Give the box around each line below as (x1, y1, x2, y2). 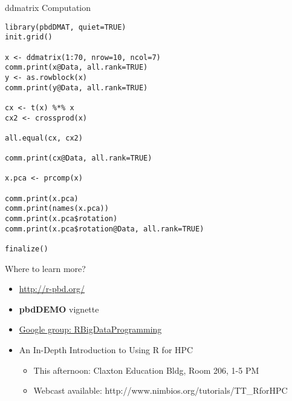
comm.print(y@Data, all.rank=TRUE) (5, 83, 148, 92)
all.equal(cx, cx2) (5, 133, 83, 142)
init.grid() (5, 33, 53, 42)
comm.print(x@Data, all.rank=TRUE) (5, 63, 148, 72)
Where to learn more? (5, 262, 86, 274)
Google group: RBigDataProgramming (19, 323, 162, 336)
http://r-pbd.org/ (19, 282, 85, 295)
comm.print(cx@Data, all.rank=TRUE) (5, 154, 152, 163)
